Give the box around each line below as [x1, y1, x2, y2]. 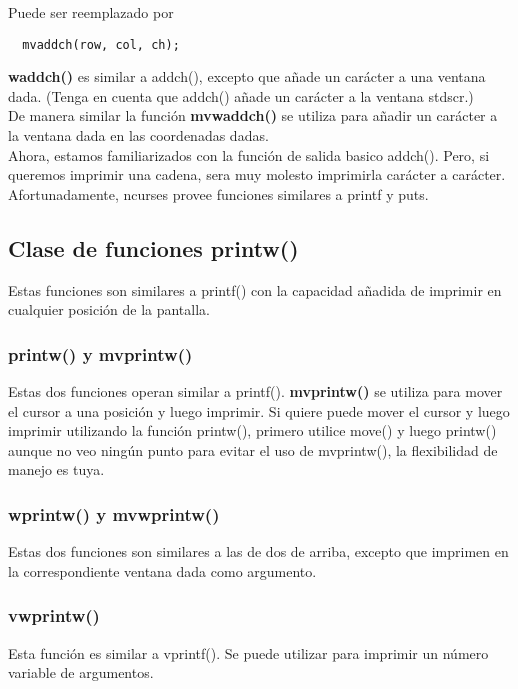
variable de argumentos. [8, 662, 154, 683]
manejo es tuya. [8, 459, 105, 480]
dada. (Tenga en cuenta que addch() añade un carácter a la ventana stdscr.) [8, 85, 474, 106]
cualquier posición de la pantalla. [8, 299, 210, 320]
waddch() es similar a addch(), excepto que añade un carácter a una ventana [8, 66, 486, 87]
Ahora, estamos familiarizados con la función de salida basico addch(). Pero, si [8, 144, 490, 165]
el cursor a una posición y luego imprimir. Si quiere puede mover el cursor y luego [8, 400, 510, 421]
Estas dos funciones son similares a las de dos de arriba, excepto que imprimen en [8, 541, 509, 562]
